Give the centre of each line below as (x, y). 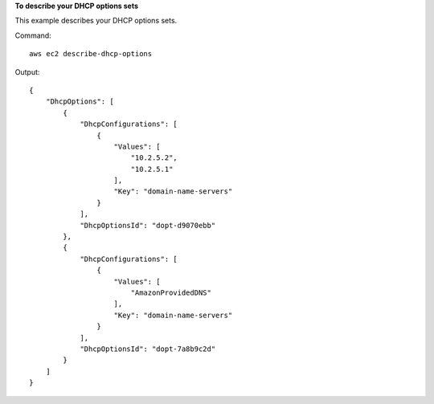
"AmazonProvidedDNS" (171, 292)
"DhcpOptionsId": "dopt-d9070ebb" (148, 225)
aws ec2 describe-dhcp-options (91, 54)
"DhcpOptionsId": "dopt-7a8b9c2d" (148, 349)
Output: (27, 71)
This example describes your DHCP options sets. (96, 21)
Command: (33, 35)
